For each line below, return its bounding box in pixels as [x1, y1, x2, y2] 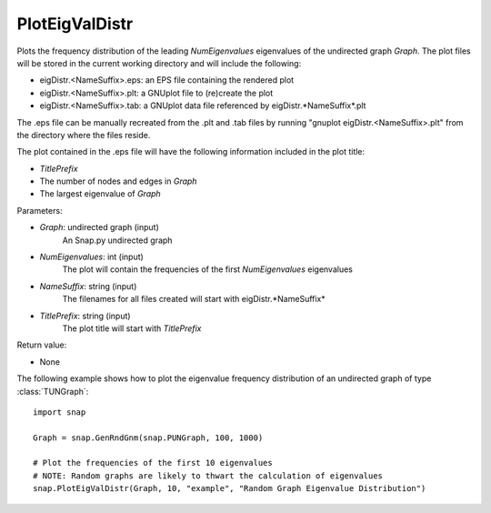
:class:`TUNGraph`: [16, 386, 89, 397]
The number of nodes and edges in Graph [39, 176, 197, 186]
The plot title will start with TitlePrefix [62, 323, 202, 334]
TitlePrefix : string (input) [39, 310, 131, 321]
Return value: [16, 339, 67, 350]
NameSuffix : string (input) [39, 280, 137, 291]
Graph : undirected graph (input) [39, 222, 159, 233]
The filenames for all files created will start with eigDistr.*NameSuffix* [62, 294, 326, 305]
